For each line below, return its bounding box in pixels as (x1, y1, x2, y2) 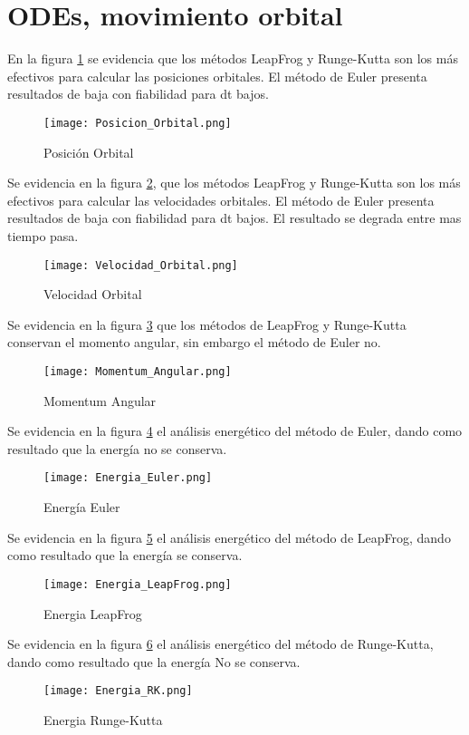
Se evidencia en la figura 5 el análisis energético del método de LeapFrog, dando (7, 527, 451, 546)
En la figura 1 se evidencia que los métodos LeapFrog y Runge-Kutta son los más (7, 49, 458, 68)
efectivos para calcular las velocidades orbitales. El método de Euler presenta (7, 190, 435, 209)
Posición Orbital (43, 142, 134, 161)
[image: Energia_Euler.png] (43, 471, 213, 485)
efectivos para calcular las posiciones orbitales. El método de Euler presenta (7, 66, 427, 85)
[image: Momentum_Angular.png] (43, 364, 232, 378)
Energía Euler (43, 498, 120, 517)
